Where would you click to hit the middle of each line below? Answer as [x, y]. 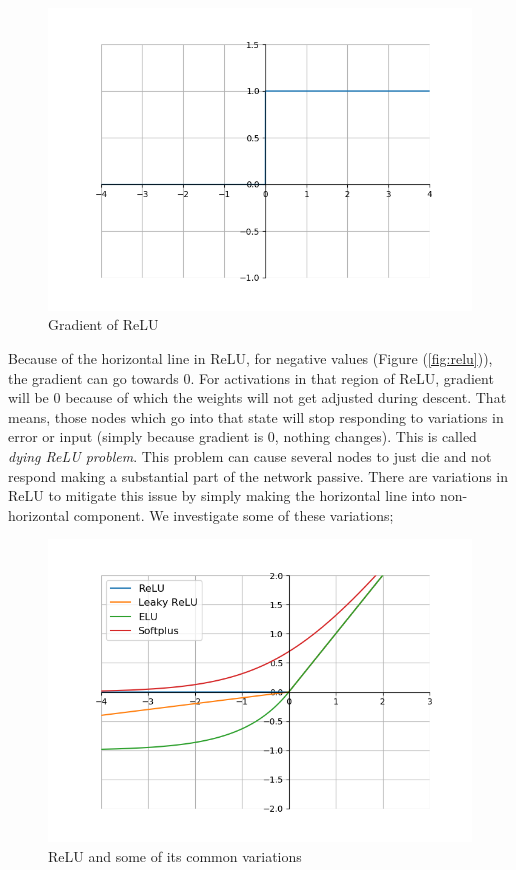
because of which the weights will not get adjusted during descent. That [286, 397]
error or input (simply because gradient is [136, 436]
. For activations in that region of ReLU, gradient [342, 377]
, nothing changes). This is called [375, 436]
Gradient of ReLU [103, 324]
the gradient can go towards [93, 377]
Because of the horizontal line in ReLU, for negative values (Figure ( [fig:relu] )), [250, 358]
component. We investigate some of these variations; [233, 514]
